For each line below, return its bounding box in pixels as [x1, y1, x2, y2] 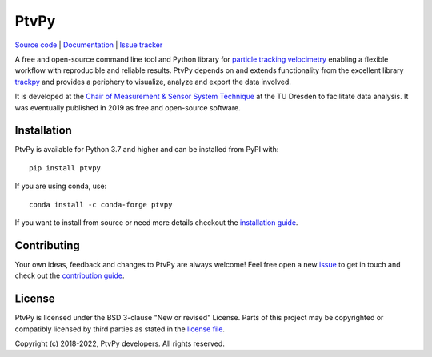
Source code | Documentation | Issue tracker [14, 40, 163, 50]
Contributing [14, 239, 80, 252]
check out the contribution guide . [14, 271, 125, 280]
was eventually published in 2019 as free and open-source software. [14, 102, 241, 112]
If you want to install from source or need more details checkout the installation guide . [14, 217, 298, 227]
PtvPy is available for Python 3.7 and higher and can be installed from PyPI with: [14, 145, 279, 154]
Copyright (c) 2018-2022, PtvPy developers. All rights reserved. [14, 339, 226, 348]
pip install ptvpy [29, 163, 102, 172]
